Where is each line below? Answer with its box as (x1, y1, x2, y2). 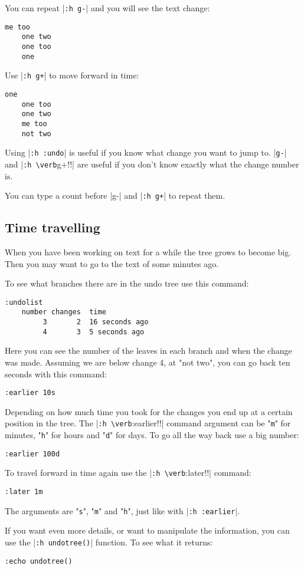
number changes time (21, 308, 106, 317)
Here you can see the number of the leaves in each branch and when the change (5, 344, 292, 357)
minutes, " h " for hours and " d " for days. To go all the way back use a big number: (5, 429, 299, 441)
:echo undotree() (5, 557, 73, 565)
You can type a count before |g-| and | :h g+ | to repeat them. (5, 189, 225, 202)
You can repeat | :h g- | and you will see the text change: (5, 2, 210, 14)
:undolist (5, 298, 43, 307)
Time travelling (5, 218, 100, 236)
